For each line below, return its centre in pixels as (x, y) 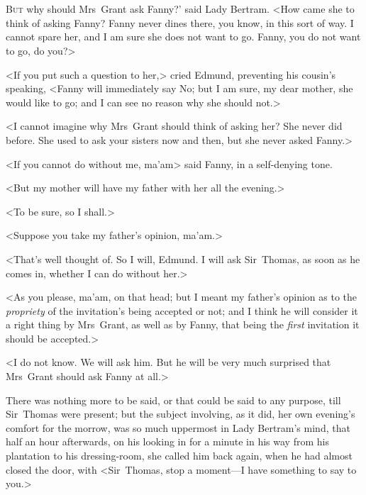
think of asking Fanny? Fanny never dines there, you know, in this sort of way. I (180, 22)
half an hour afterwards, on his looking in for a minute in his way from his (167, 441)
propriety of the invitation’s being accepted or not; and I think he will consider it (182, 310)
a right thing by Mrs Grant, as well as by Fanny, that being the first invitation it (183, 324)
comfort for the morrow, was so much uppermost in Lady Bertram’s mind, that (178, 427)
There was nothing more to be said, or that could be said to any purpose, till (173, 400)
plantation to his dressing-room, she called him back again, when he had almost (179, 456)
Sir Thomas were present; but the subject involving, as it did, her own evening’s (181, 414)
